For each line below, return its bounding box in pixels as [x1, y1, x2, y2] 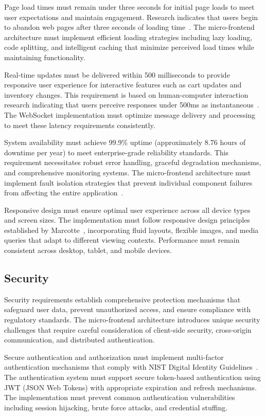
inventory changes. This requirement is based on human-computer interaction [4, 89, 249, 100]
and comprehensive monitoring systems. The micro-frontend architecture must [4, 167, 251, 177]
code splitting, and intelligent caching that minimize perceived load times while [4, 42, 254, 52]
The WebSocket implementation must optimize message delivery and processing [4, 109, 256, 120]
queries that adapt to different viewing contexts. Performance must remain [4, 234, 240, 245]
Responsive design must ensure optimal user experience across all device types [4, 204, 251, 215]
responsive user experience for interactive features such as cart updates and [4, 79, 242, 90]
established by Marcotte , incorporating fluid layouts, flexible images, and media [4, 224, 259, 235]
